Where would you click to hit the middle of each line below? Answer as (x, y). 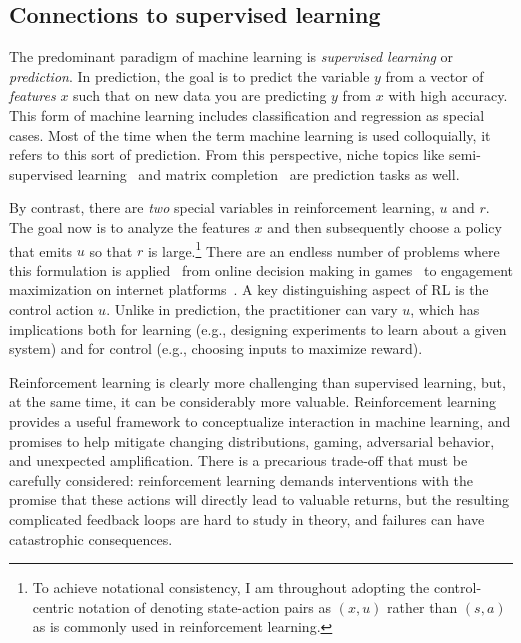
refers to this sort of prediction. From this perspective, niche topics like (227, 154)
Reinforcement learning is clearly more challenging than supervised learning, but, (257, 381)
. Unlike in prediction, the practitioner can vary (252, 308)
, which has (445, 308)
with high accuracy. (448, 95)
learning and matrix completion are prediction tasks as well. (268, 173)
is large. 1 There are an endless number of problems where (323, 249)
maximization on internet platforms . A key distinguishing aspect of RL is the (249, 289)
